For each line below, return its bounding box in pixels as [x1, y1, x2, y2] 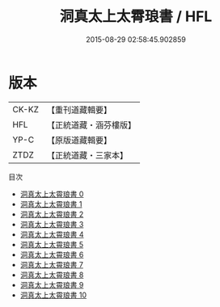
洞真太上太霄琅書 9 [19, 280, 84, 289]
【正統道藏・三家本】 [46, 149, 128, 161]
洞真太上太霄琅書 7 [19, 259, 83, 269]
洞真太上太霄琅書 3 [19, 219, 84, 229]
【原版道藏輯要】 [46, 134, 112, 145]
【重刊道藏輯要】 [46, 104, 112, 116]
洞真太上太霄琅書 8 [19, 270, 84, 280]
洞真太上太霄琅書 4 [19, 229, 84, 239]
